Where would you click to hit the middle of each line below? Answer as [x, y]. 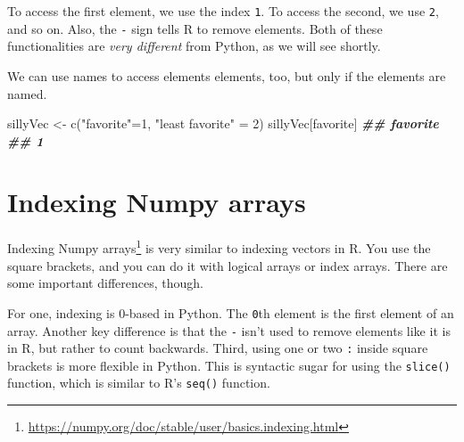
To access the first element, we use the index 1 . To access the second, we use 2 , [223, 11]
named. [27, 93]
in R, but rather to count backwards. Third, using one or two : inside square [218, 348]
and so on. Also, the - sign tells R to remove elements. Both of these [195, 28]
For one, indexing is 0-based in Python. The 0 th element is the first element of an [231, 312]
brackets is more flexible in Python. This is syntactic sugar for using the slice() [229, 365]
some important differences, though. [105, 283]
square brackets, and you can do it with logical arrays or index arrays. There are [228, 265]
